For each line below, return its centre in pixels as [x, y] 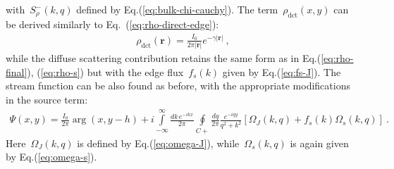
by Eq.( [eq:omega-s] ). [51, 157]
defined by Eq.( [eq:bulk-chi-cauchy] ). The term [177, 9]
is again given [319, 143]
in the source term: [47, 99]
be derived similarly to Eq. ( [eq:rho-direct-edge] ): [112, 24]
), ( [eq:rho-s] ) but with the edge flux [105, 71]
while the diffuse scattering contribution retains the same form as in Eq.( [164, 58]
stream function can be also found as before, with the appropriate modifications [178, 86]
